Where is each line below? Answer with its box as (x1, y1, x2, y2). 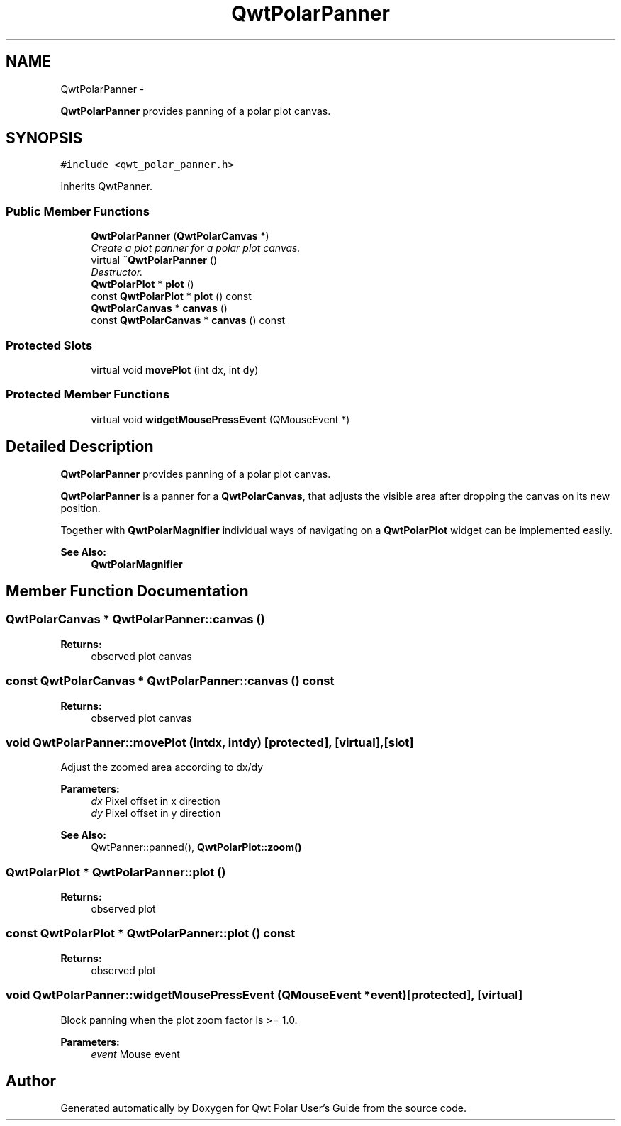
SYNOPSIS (6, 129, 83, 147)
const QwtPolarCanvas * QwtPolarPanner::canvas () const (6, 674, 335, 689)
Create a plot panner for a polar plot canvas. (91, 242, 301, 255)
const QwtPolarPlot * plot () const (91, 290, 252, 303)
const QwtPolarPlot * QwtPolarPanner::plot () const (6, 926, 296, 941)
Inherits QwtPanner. (60, 180, 153, 193)
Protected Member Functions (6, 387, 170, 402)
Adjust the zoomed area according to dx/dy (60, 761, 263, 774)
